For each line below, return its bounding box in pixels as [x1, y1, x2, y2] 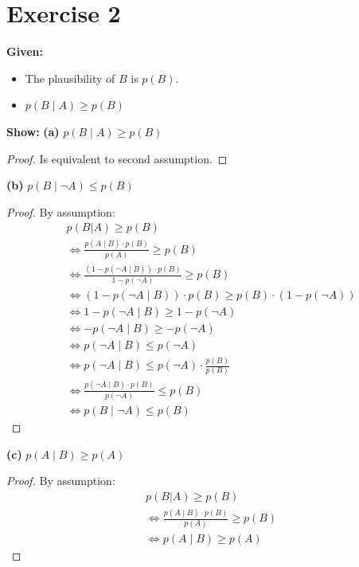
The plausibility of [25, 69, 115, 86]
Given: [6, 43, 43, 60]
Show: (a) [6, 123, 60, 139]
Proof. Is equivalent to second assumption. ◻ [6, 150, 228, 166]
